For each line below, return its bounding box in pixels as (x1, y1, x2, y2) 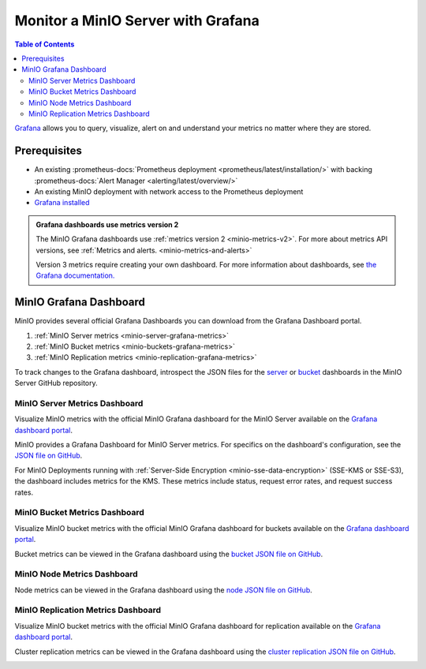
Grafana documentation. (35, 271, 115, 280)
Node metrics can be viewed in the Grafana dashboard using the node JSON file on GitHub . (14, 585, 313, 595)
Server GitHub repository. (14, 379, 98, 388)
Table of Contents (14, 39, 75, 49)
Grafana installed (34, 198, 90, 207)
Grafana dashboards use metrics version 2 (35, 219, 179, 229)
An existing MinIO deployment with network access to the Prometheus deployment (34, 186, 304, 196)
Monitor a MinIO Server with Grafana (14, 12, 260, 29)
